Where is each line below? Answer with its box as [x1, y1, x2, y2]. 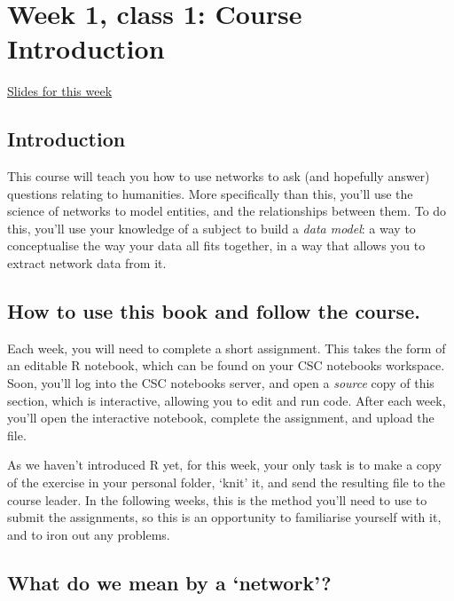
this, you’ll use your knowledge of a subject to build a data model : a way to [7, 218, 416, 237]
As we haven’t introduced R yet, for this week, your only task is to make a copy [7, 455, 442, 474]
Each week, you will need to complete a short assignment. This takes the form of [7, 338, 446, 357]
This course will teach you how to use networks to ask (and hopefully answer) [7, 167, 430, 186]
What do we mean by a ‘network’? [7, 568, 332, 596]
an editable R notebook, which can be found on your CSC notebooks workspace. [7, 356, 445, 375]
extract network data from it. [7, 254, 167, 273]
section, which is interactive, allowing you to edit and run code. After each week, [7, 391, 446, 409]
